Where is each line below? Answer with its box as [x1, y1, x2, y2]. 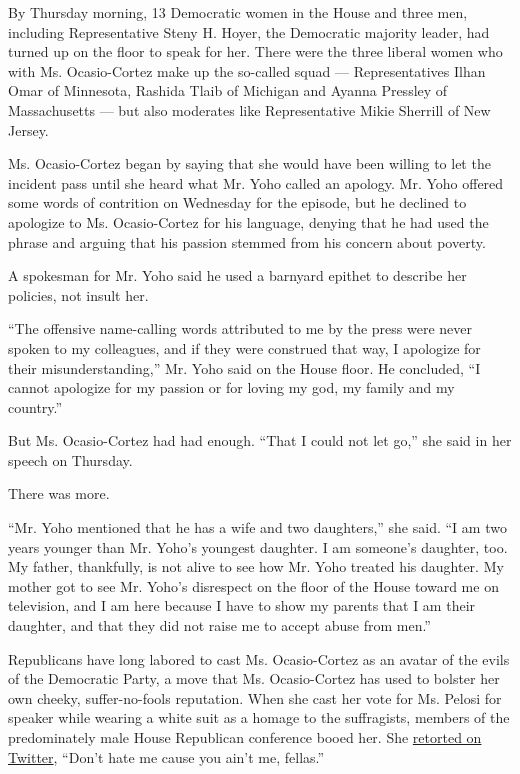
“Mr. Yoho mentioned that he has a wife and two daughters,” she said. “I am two [8, 517, 507, 538]
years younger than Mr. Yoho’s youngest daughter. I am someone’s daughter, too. [8, 536, 508, 557]
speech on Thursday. [8, 449, 133, 470]
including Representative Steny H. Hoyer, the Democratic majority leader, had [8, 21, 490, 42]
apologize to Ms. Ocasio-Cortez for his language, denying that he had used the [8, 211, 489, 232]
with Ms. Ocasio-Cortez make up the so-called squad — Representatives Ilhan [8, 60, 486, 81]
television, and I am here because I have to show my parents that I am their [8, 595, 476, 616]
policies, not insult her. [8, 284, 149, 305]
